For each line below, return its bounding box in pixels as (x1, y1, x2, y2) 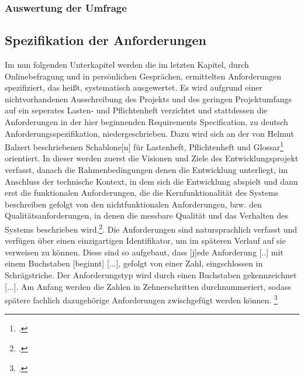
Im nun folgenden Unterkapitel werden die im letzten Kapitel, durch (5, 58, 249, 71)
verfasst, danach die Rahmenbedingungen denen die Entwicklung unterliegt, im (5, 164, 288, 176)
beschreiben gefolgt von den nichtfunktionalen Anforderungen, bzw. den (5, 198, 262, 210)
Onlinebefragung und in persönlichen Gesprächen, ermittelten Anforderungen (5, 70, 282, 82)
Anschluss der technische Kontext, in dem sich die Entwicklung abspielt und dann (5, 175, 298, 187)
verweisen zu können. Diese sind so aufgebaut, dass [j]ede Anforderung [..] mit (5, 245, 284, 258)
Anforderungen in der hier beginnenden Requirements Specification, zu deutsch (5, 116, 288, 128)
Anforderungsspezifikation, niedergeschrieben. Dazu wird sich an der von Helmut (5, 127, 294, 139)
